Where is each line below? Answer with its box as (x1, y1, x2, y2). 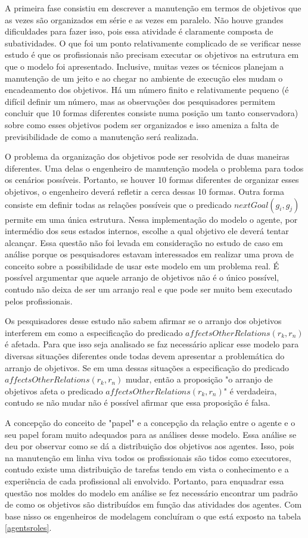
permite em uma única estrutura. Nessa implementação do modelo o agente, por (5, 213, 298, 225)
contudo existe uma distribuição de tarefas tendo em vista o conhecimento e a (5, 463, 289, 475)
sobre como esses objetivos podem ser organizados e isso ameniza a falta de (5, 118, 279, 130)
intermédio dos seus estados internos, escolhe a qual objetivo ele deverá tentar (5, 225, 289, 237)
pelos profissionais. (5, 294, 73, 307)
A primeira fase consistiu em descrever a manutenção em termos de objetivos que (5, 2, 301, 14)
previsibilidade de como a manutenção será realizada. (5, 130, 199, 142)
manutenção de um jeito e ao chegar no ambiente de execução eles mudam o (5, 71, 283, 84)
